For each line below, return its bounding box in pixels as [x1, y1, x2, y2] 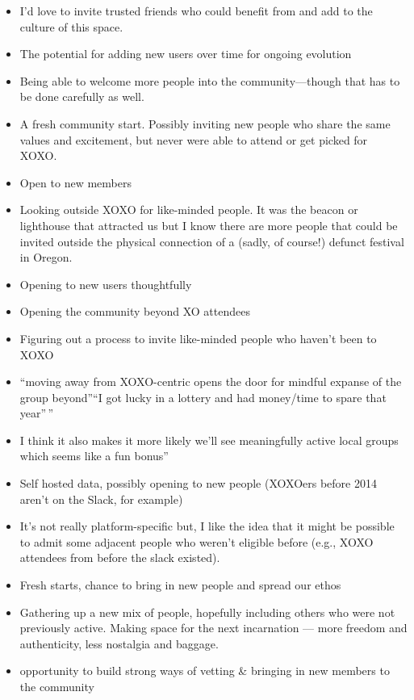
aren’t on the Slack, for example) [19, 490, 183, 507]
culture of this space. [19, 18, 123, 35]
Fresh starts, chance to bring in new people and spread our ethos [19, 576, 341, 593]
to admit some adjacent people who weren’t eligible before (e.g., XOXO [19, 533, 374, 550]
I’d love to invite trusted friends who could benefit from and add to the [19, 2, 373, 19]
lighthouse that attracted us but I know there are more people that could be [19, 216, 398, 233]
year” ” [19, 404, 54, 421]
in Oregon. [19, 249, 73, 266]
